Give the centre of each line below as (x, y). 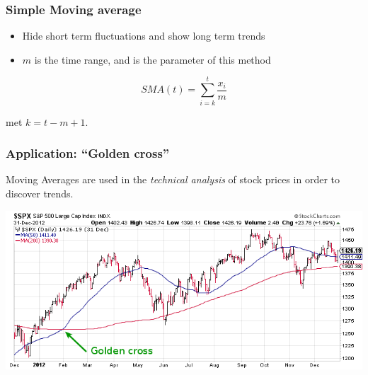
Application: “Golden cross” (88, 153)
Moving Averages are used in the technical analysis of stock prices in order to (173, 179)
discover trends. (40, 193)
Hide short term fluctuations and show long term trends (144, 36)
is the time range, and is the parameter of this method (153, 59)
